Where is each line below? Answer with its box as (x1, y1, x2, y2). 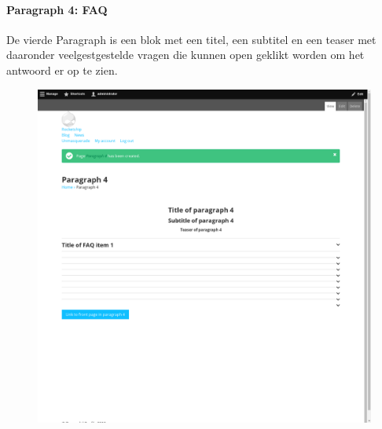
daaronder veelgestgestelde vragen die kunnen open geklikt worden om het (6, 46, 365, 63)
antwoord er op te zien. (6, 61, 118, 78)
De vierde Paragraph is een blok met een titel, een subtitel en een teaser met (6, 31, 376, 47)
